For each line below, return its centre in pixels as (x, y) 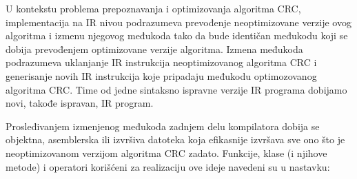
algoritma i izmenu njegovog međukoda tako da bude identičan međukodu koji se (177, 35)
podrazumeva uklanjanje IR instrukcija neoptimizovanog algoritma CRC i (161, 62)
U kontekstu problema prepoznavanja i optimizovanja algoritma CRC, (153, 8)
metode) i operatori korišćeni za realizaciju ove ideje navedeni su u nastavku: (168, 166)
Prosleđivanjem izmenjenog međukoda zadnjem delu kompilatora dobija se (163, 126)
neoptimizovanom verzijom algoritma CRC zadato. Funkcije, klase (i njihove (166, 152)
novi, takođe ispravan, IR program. (80, 103)
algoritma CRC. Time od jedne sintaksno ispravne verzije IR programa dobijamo (176, 89)
